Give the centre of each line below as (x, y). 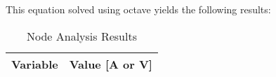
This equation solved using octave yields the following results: (138, 9)
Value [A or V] (111, 64)
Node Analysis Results (81, 36)
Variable (35, 64)
